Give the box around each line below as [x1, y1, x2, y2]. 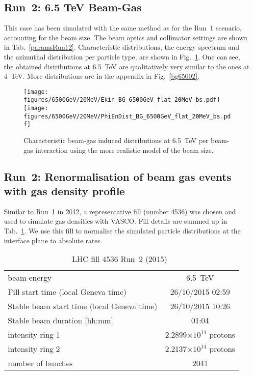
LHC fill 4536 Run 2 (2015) [72, 253, 167, 265]
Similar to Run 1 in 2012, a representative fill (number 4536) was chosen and [4, 206, 236, 216]
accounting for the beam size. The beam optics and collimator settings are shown [4, 32, 248, 42]
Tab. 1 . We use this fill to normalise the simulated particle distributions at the [4, 226, 241, 236]
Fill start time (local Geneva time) [8, 286, 126, 298]
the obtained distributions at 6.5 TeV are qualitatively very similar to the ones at [4, 61, 250, 71]
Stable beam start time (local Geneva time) [8, 300, 157, 312]
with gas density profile [4, 183, 125, 199]
